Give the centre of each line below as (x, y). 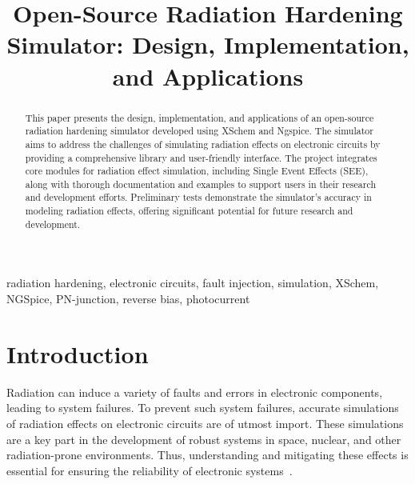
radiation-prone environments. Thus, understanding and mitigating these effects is (207, 455)
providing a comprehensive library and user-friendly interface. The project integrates (201, 157)
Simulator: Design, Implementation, (208, 44)
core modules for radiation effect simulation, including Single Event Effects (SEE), (197, 171)
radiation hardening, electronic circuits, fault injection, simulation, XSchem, (193, 283)
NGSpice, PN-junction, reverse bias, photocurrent (128, 299)
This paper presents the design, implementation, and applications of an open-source (200, 117)
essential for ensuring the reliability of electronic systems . (150, 470)
